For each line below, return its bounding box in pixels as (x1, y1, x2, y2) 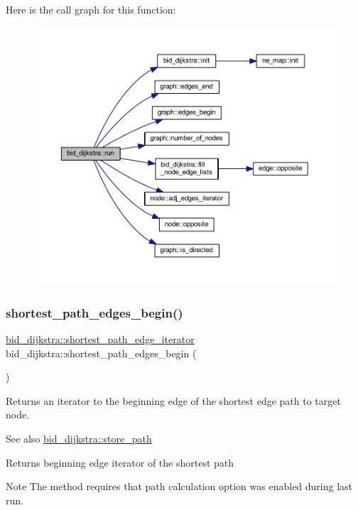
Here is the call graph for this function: (6, 2, 176, 16)
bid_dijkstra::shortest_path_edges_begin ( (6, 345, 197, 360)
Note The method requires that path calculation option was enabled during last (6, 479, 353, 494)
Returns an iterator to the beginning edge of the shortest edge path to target (6, 393, 341, 408)
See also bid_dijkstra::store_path (6, 430, 152, 445)
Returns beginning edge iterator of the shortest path (6, 455, 234, 470)
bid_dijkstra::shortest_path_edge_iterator (6, 331, 195, 346)
